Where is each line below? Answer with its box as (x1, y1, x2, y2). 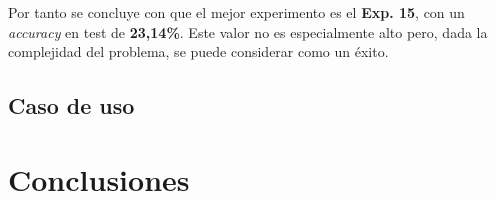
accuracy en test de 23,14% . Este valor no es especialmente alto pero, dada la (8, 21, 488, 42)
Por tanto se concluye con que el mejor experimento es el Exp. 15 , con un (8, 2, 465, 22)
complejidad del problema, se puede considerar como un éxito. (8, 41, 389, 62)
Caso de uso (8, 90, 135, 121)
